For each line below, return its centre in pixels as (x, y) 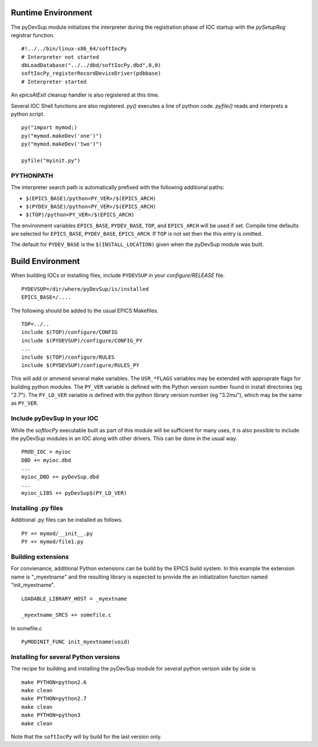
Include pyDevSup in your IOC (55, 418)
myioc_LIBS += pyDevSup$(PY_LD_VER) (74, 493)
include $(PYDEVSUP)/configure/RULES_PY (80, 365)
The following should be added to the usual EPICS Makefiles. (85, 310)
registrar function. (33, 35)
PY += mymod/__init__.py (57, 533)
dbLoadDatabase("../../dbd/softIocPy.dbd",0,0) (91, 65)
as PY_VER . (24, 403)
